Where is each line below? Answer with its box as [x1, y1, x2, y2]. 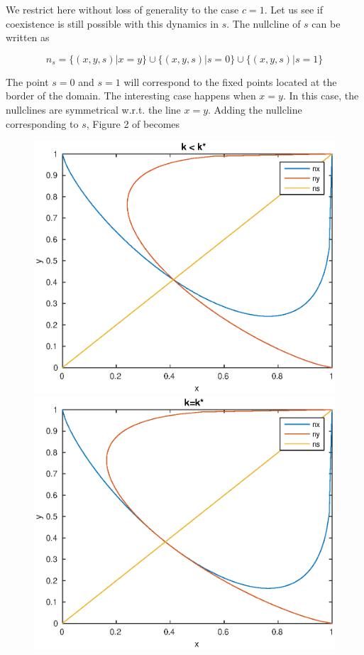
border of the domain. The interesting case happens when [6, 88, 256, 103]
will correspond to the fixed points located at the [123, 74, 337, 89]
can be [311, 16, 341, 31]
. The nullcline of [226, 16, 301, 31]
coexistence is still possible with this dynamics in [6, 16, 219, 31]
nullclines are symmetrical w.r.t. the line [6, 102, 181, 117]
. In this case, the [282, 88, 359, 103]
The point [6, 74, 49, 89]
